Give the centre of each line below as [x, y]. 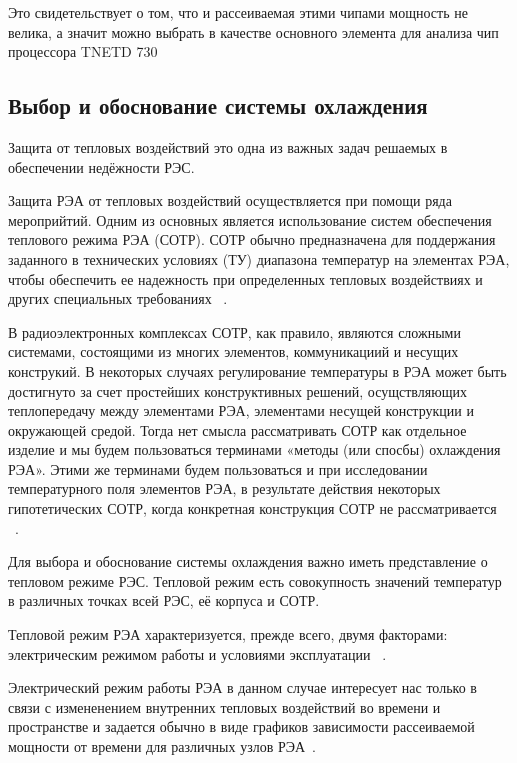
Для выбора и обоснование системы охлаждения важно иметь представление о [248, 561]
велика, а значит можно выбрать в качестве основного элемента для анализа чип [253, 31]
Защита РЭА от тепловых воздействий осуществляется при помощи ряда [230, 200]
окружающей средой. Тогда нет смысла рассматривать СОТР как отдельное [237, 429]
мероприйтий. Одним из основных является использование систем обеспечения [250, 219]
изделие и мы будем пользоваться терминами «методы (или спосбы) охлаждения [254, 449]
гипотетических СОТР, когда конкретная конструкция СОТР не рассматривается [252, 508]
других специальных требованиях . [118, 298]
